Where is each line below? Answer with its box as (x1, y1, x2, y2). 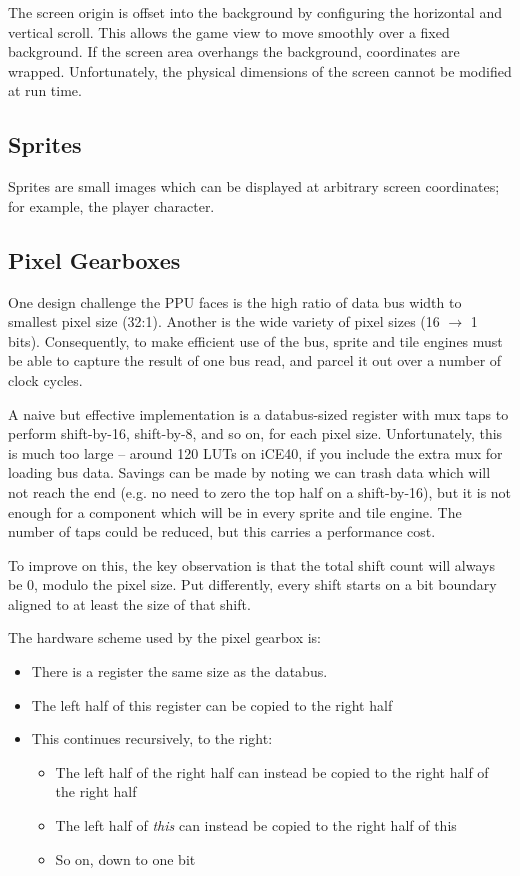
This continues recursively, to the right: (31, 728, 273, 749)
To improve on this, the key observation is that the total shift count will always (8, 554, 495, 575)
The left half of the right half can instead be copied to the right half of (55, 761, 489, 782)
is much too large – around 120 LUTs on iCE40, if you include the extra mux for (8, 442, 503, 463)
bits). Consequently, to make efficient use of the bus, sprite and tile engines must (8, 330, 503, 351)
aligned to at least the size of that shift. (8, 593, 251, 614)
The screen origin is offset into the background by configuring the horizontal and (8, 2, 502, 22)
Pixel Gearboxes (8, 244, 181, 275)
